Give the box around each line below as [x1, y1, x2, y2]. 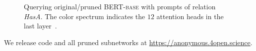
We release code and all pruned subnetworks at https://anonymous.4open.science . [4, 37, 253, 47]
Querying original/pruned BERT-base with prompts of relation [24, 1, 216, 11]
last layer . [24, 21, 57, 31]
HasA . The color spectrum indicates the [24, 11, 145, 21]
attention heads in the [156, 11, 224, 21]
